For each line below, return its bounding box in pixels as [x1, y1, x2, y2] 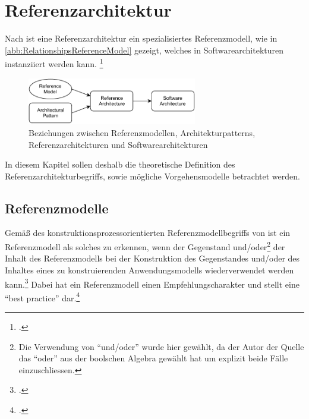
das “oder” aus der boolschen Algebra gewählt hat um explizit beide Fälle [18, 352, 288, 364]
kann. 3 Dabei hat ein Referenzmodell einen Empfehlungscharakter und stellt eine [5, 276, 299, 290]
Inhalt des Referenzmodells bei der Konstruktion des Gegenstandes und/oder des [5, 252, 300, 264]
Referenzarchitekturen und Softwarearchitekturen [29, 138, 208, 150]
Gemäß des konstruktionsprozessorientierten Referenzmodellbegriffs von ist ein [5, 226, 291, 239]
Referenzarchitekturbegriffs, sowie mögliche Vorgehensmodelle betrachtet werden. [5, 169, 300, 182]
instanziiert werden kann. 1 [5, 56, 103, 70]
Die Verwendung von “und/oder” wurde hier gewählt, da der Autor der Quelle [18, 340, 304, 352]
